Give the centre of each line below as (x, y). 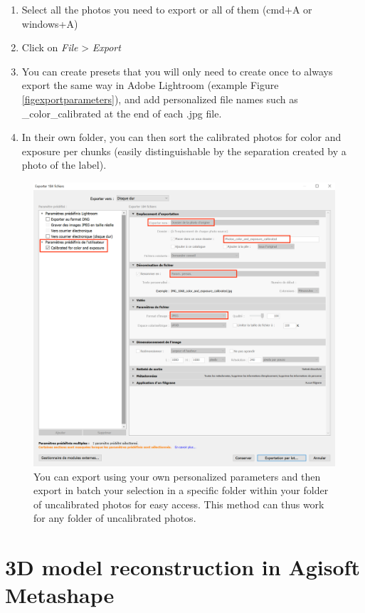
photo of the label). (64, 165)
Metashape (60, 595)
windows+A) (50, 23)
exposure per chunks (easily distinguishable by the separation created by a (184, 151)
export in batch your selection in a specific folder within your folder (181, 490)
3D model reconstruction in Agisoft (182, 567)
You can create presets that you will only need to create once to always (177, 71)
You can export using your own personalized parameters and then (177, 476)
